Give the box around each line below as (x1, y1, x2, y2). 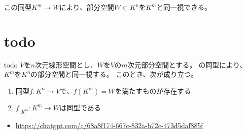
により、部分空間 (59, 2, 114, 12)
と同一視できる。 (156, 2, 211, 12)
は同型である (59, 102, 101, 112)
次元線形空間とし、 (35, 59, 97, 69)
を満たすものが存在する (115, 85, 191, 96)
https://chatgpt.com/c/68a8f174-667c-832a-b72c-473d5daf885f (15, 120, 203, 130)
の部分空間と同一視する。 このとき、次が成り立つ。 (30, 69, 198, 79)
